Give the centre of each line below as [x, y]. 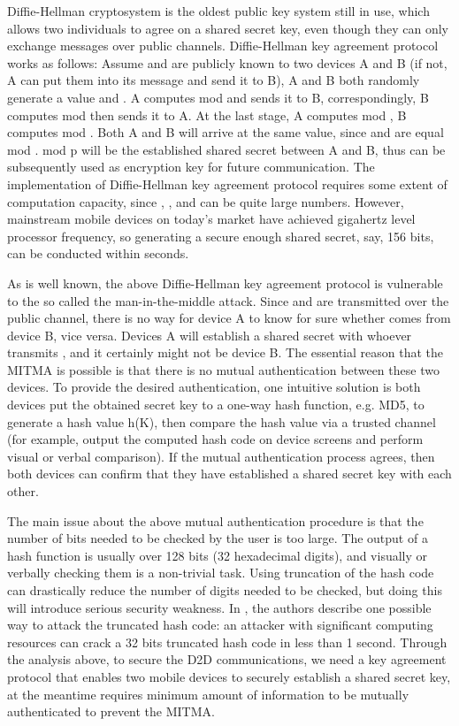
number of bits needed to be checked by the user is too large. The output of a [218, 538]
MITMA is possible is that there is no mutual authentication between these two [223, 369]
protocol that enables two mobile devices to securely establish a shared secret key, [229, 676]
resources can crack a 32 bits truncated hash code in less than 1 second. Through [227, 642]
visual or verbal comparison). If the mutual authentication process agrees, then [221, 456]
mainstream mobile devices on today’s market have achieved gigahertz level [211, 219]
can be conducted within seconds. [98, 253]
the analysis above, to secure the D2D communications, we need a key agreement [227, 659]
